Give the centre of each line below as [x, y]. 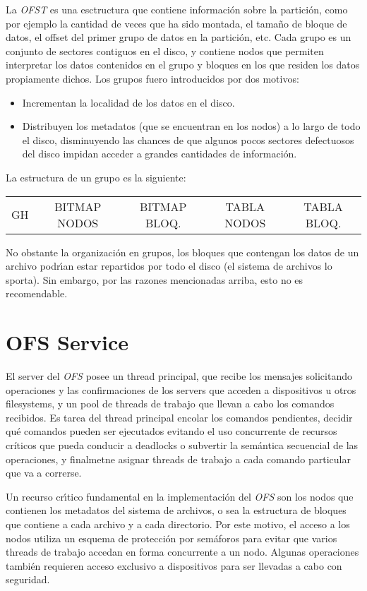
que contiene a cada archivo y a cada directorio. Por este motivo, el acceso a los [178, 524]
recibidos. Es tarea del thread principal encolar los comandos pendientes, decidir [179, 417]
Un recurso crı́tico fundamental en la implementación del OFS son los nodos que [180, 496]
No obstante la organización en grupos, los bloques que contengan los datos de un [182, 252]
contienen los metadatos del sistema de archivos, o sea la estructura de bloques [176, 510]
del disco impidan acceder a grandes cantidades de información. [160, 154]
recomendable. [37, 293]
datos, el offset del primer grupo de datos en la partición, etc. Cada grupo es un [179, 37]
